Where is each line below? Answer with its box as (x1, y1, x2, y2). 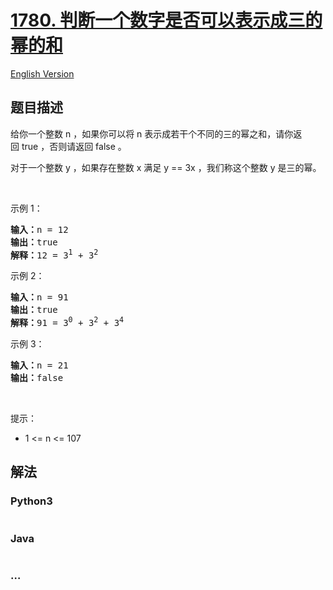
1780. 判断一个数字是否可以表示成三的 (10, 9, 323, 32)
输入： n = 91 (10, 292, 69, 303)
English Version (10, 67, 75, 80)
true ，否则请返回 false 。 (21, 140, 127, 152)
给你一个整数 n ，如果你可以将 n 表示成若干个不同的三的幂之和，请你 (10, 127, 294, 140)
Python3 (10, 494, 53, 508)
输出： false (10, 372, 64, 384)
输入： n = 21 (10, 360, 69, 371)
